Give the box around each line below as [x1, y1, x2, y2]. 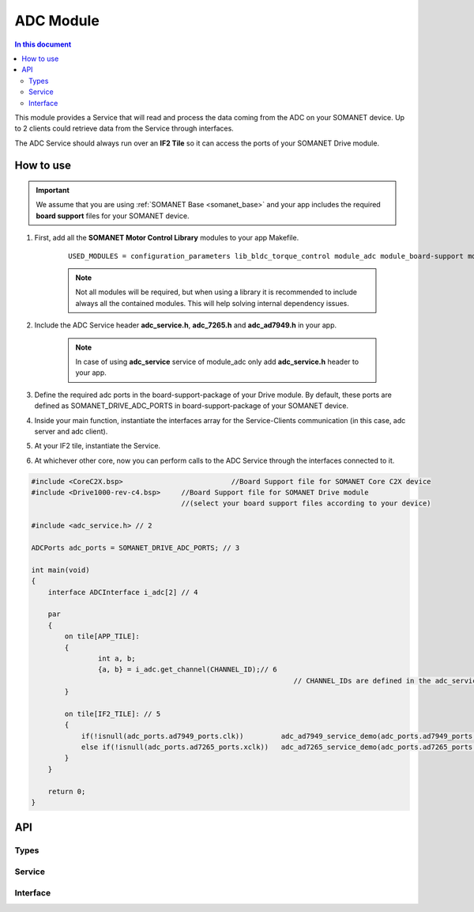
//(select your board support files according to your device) [181, 499, 431, 508]
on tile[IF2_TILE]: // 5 [64, 709, 161, 718]
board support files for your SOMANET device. [36, 210, 190, 221]
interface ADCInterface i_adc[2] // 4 [47, 588, 198, 596]
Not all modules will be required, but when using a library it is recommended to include [75, 287, 358, 297]
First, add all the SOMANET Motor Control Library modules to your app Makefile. [34, 233, 299, 243]
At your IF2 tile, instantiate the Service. [34, 441, 161, 451]
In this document [14, 40, 72, 49]
